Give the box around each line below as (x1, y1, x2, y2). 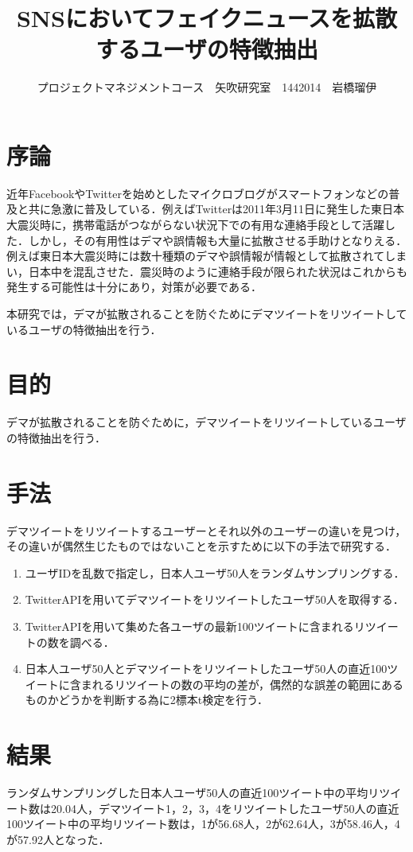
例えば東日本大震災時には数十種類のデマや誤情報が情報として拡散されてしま (6, 247, 407, 264)
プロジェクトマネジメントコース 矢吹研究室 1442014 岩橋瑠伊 (37, 79, 377, 95)
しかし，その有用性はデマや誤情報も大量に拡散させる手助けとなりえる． (28, 231, 407, 248)
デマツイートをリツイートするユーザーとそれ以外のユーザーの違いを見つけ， (6, 522, 407, 539)
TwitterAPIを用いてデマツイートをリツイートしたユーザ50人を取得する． (25, 591, 404, 608)
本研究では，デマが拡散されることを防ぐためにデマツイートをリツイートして (6, 305, 407, 321)
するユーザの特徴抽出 (95, 33, 318, 65)
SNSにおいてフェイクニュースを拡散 (16, 2, 398, 34)
